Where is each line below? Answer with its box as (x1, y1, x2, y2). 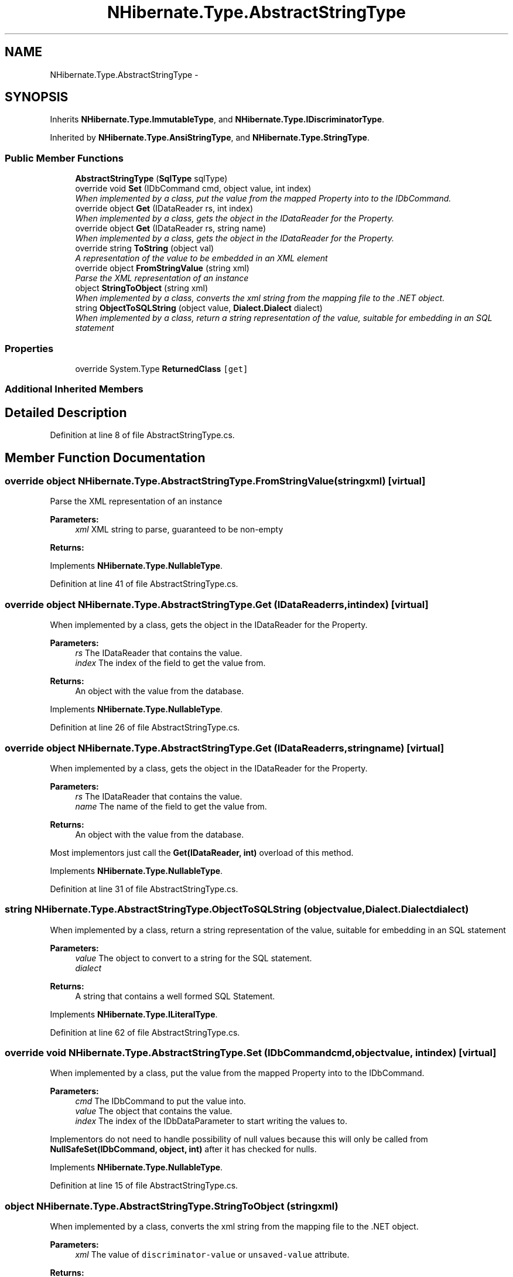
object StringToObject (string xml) (75, 283, 208, 293)
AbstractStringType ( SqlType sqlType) (75, 173, 228, 184)
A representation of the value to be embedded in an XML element (75, 253, 328, 264)
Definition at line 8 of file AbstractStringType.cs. (50, 430, 235, 441)
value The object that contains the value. (75, 1106, 232, 1116)
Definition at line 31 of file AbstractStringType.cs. (50, 883, 238, 894)
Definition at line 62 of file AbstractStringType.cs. (50, 1027, 240, 1037)
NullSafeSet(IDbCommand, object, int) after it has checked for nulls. (50, 1144, 317, 1155)
